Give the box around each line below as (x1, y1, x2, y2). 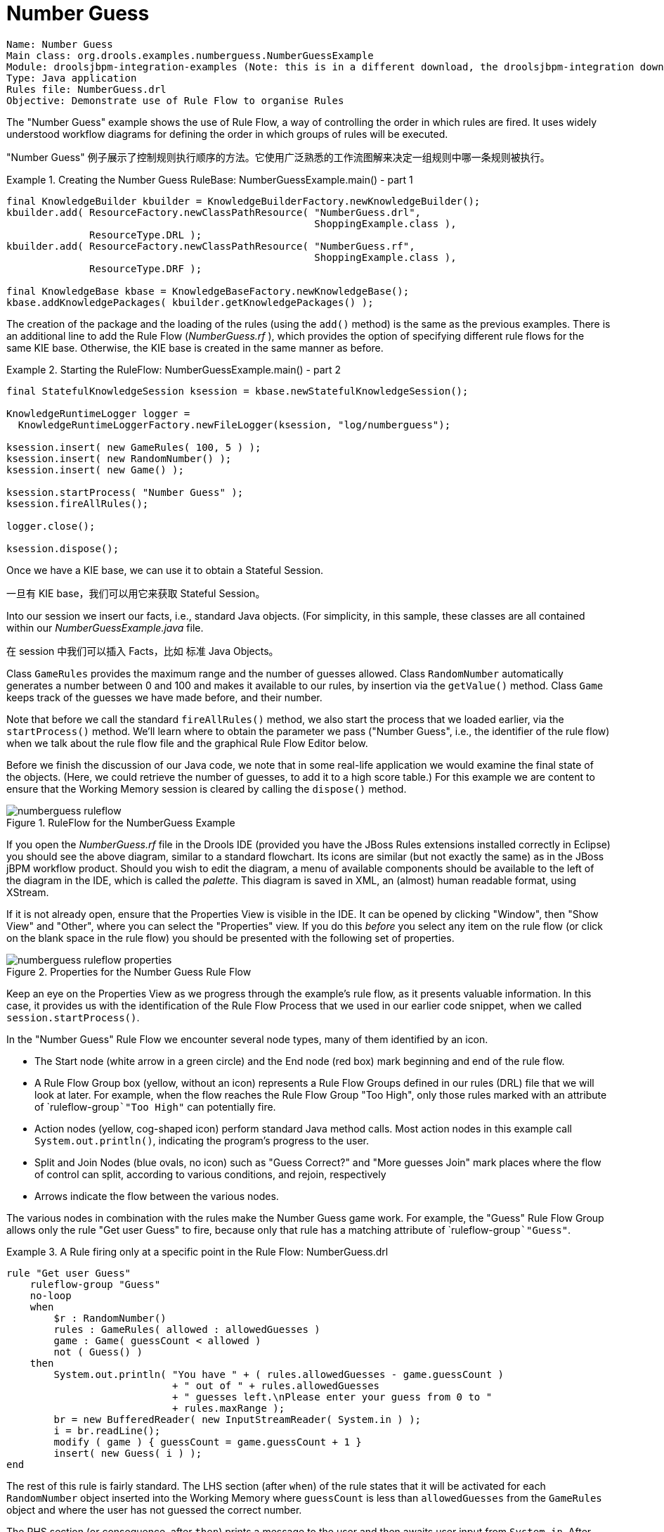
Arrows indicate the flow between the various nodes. (34, 1189, 279, 1202)
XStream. (6, 886, 49, 898)
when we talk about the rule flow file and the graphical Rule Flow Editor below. (6, 736, 368, 749)
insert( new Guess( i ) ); (53, 1447, 202, 1459)
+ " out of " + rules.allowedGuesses (172, 1379, 380, 1391)
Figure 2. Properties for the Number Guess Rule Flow (6, 965, 252, 978)
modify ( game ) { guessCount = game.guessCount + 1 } (53, 1436, 362, 1448)
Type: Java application (6, 72, 137, 84)
